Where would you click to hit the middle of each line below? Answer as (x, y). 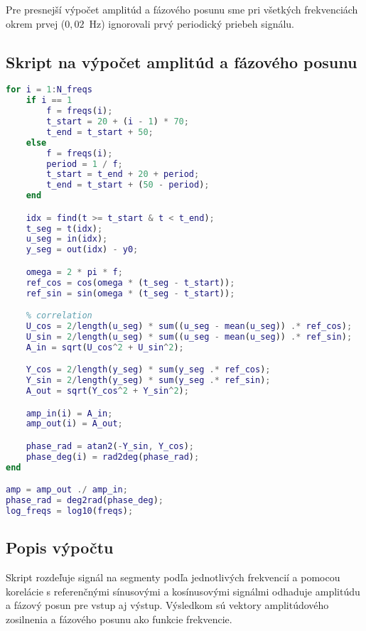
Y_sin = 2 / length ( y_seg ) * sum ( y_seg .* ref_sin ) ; (148, 381)
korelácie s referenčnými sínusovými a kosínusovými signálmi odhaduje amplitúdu (183, 591)
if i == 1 (49, 101)
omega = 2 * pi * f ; (74, 272)
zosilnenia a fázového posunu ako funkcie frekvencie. (119, 619)
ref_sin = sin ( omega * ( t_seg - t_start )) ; (130, 293)
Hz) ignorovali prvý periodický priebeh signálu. (192, 23)
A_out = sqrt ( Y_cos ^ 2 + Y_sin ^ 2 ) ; (107, 391)
